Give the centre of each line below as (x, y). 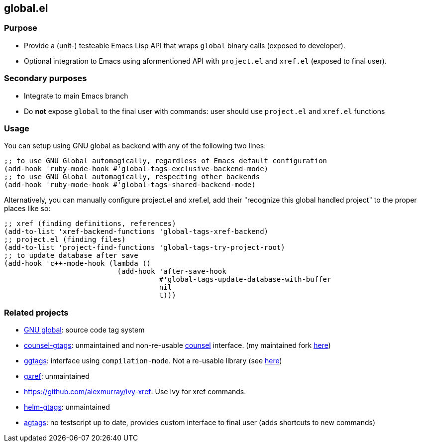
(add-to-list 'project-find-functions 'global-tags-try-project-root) (145, 248)
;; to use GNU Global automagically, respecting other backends (132, 177)
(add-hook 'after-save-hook (172, 272)
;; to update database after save (71, 256)
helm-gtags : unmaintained (67, 407)
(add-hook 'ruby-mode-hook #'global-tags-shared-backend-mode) (130, 185)
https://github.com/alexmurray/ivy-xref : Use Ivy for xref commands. (135, 392)
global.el (26, 8)
